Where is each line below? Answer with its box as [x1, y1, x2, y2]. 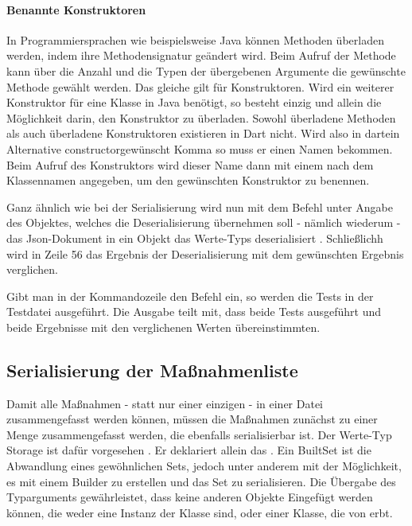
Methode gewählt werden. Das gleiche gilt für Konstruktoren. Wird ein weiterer [6, 78, 395, 95]
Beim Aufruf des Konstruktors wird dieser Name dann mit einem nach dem [6, 156, 374, 173]
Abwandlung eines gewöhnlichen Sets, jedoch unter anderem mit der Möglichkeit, [6, 458, 402, 474]
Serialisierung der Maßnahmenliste [6, 357, 298, 382]
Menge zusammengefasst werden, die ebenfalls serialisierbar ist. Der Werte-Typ [6, 426, 392, 442]
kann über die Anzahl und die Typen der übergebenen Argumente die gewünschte [6, 62, 406, 79]
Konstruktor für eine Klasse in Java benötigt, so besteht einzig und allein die [6, 94, 382, 111]
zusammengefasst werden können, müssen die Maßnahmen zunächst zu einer [6, 411, 378, 427]
